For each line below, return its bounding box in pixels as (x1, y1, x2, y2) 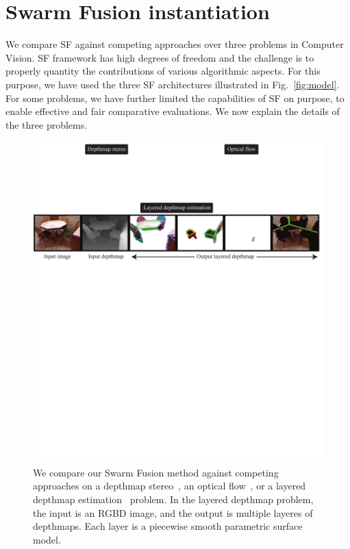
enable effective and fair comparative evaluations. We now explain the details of (5, 104, 340, 118)
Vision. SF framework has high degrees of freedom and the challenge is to (5, 50, 314, 64)
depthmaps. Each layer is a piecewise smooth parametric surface (33, 519, 303, 533)
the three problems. (5, 117, 88, 131)
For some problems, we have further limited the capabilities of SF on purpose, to (5, 90, 345, 105)
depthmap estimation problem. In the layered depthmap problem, (33, 491, 314, 506)
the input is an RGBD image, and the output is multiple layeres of (33, 505, 313, 520)
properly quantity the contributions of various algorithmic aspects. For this (5, 64, 321, 78)
